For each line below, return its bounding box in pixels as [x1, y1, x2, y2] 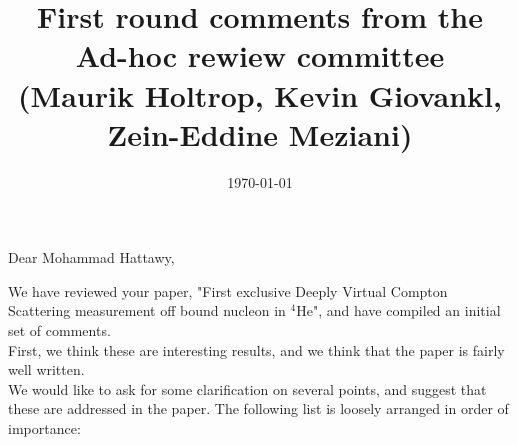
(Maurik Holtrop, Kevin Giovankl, [18, 74, 502, 115]
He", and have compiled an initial [296, 300, 501, 321]
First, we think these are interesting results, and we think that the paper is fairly [8, 339, 505, 360]
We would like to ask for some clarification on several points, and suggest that [8, 378, 487, 399]
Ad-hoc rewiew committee [75, 35, 445, 76]
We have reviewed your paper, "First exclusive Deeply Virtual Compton [8, 280, 448, 301]
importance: [8, 418, 81, 439]
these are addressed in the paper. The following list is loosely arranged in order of [8, 398, 509, 419]
